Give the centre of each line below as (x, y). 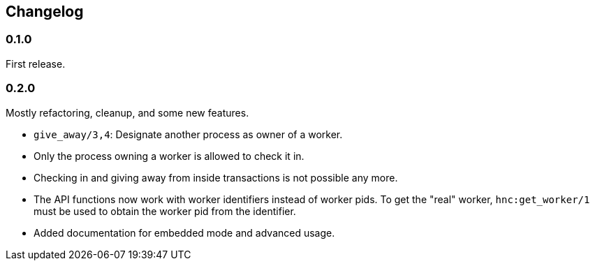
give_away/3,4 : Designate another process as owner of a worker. (188, 134)
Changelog (45, 12)
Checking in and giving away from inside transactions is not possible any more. (216, 177)
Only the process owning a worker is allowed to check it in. (169, 156)
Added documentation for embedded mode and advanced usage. (184, 232)
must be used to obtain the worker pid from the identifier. (165, 211)
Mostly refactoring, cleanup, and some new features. (127, 112)
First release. (36, 64)
